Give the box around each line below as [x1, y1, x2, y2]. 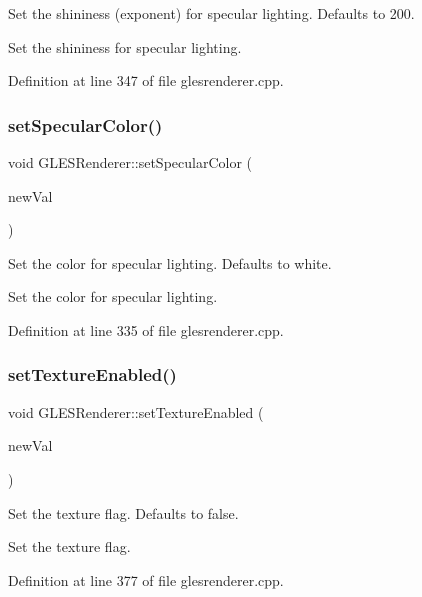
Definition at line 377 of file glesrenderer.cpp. [8, 569, 284, 590]
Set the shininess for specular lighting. [8, 36, 242, 57]
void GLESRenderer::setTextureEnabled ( [8, 401, 264, 422]
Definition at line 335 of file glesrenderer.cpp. [8, 319, 284, 340]
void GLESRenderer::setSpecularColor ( [8, 152, 253, 172]
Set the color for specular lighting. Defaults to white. [8, 252, 332, 273]
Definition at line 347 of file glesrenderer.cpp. [8, 70, 284, 91]
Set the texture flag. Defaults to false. [8, 502, 239, 523]
